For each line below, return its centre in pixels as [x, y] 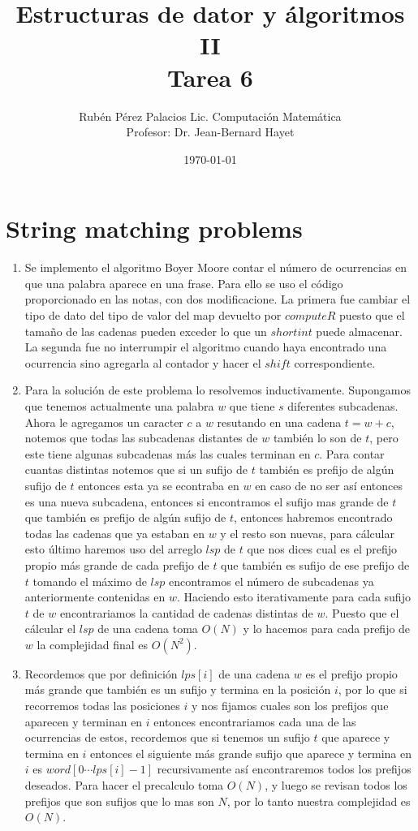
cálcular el [50, 629]
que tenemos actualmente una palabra [119, 405]
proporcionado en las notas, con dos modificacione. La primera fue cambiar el [218, 299]
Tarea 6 [210, 77]
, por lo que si [373, 689]
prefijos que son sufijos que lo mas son [119, 801]
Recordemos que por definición [101, 673]
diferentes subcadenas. [343, 405]
